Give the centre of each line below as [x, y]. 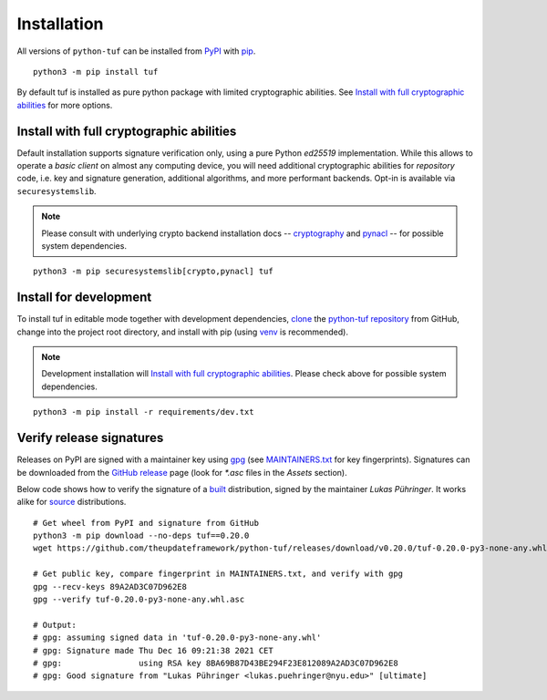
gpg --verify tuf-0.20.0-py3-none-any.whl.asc [139, 600]
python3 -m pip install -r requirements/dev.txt [144, 412]
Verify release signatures [90, 438]
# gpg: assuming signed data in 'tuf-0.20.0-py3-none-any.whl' [177, 638]
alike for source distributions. [72, 502]
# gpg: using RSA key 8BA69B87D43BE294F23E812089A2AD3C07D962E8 [216, 663]
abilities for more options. [65, 105]
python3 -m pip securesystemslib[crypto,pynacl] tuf [153, 272]
